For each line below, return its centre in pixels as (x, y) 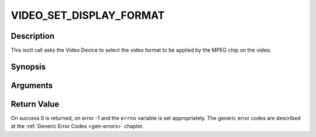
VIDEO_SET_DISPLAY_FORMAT (88, 15)
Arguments (32, 85)
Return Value (35, 104)
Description (33, 36)
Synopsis (28, 66)
